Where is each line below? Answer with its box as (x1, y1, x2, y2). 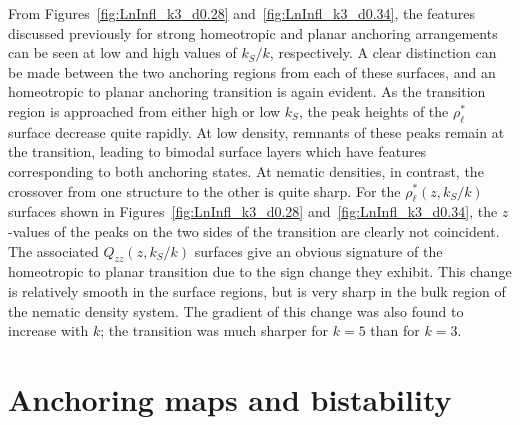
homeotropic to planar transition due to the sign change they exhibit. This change (8, 261, 512, 282)
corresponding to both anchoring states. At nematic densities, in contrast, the (8, 160, 484, 181)
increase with (8, 320, 89, 341)
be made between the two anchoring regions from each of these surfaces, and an (8, 61, 496, 82)
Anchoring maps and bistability (8, 378, 452, 419)
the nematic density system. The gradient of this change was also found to (8, 300, 464, 321)
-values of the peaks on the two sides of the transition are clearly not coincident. (8, 220, 500, 241)
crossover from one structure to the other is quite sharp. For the (8, 180, 401, 201)
